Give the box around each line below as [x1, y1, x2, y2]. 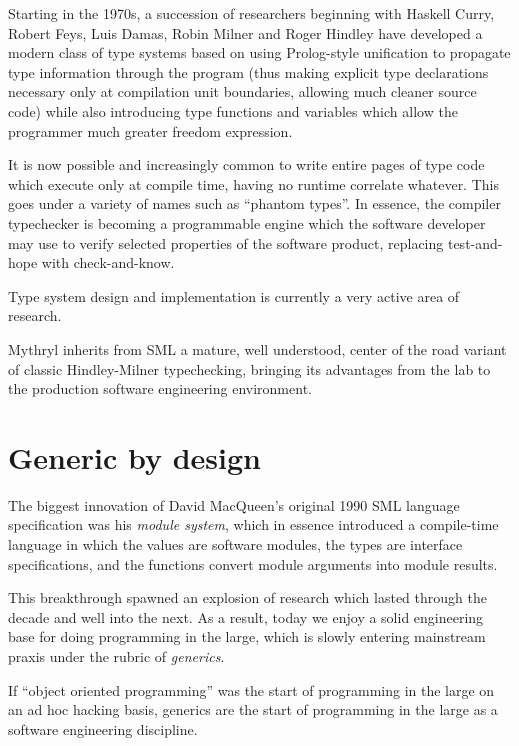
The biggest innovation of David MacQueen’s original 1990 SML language [8, 494, 460, 515]
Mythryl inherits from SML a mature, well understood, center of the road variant [8, 338, 507, 359]
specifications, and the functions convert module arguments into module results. [8, 553, 498, 574]
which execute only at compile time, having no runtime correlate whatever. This [8, 173, 499, 194]
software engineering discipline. [8, 718, 198, 739]
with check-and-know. [41, 252, 175, 273]
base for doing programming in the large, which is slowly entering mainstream [8, 626, 486, 647]
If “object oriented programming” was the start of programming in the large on [8, 679, 495, 700]
